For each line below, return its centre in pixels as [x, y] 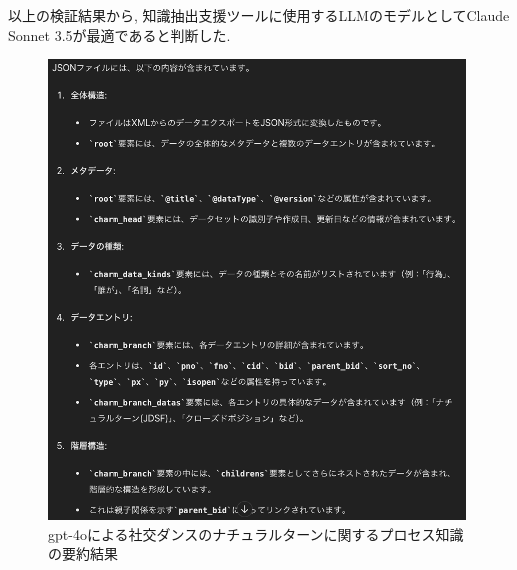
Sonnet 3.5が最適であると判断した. [119, 34]
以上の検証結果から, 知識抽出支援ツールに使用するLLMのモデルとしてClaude [259, 15]
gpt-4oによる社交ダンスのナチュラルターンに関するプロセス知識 [256, 533]
